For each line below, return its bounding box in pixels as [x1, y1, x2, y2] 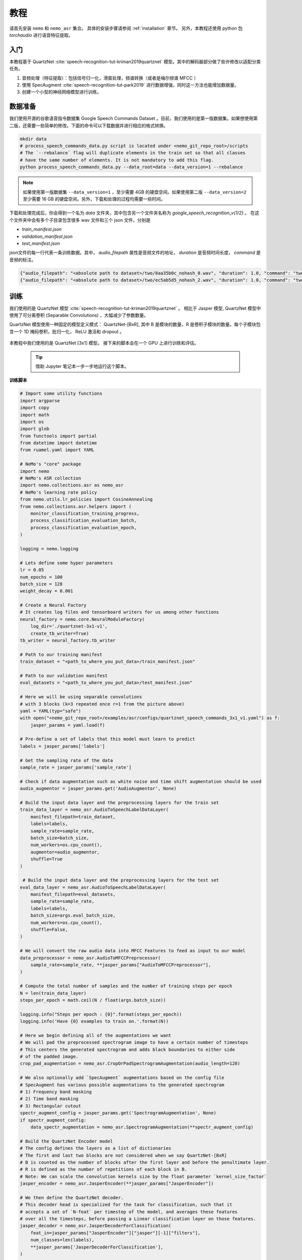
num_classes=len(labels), [30, 1237, 95, 1243]
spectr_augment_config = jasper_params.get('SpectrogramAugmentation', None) [20, 1110, 216, 1116]
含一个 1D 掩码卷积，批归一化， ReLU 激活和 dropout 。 [9, 328, 124, 335]
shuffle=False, [30, 927, 68, 932]
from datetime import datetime [20, 440, 98, 446]
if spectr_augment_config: [20, 1117, 87, 1123]
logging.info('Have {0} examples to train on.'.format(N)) [20, 1019, 169, 1024]
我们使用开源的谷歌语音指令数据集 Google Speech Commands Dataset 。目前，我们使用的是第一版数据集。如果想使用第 [9, 115, 258, 121]
